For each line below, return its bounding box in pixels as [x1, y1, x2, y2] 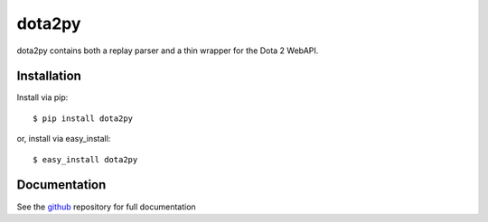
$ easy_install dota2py [33, 154, 138, 164]
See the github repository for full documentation [16, 201, 196, 212]
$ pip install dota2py [33, 113, 134, 124]
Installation [16, 69, 81, 84]
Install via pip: [16, 92, 69, 103]
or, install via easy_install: [16, 134, 111, 144]
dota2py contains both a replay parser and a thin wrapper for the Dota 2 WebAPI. [16, 45, 319, 56]
